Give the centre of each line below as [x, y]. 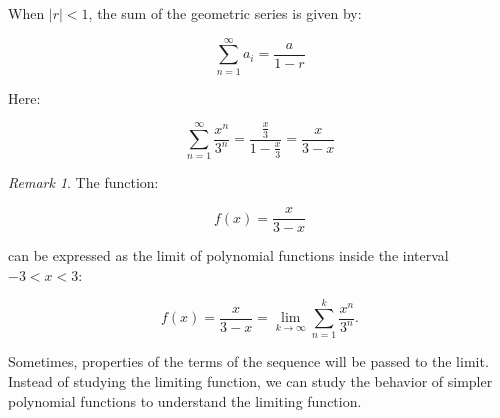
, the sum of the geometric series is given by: [225, 13]
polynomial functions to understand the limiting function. [185, 400]
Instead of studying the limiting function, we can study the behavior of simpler [250, 381]
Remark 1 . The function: [83, 182]
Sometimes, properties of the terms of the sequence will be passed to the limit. [248, 361]
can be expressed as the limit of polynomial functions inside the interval [228, 255]
